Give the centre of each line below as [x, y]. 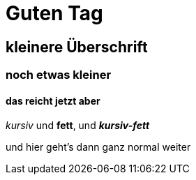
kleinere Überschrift [77, 47]
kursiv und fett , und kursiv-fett [78, 126]
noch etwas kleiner [59, 75]
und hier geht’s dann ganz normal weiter [98, 147]
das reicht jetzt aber [53, 100]
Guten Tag [54, 13]
